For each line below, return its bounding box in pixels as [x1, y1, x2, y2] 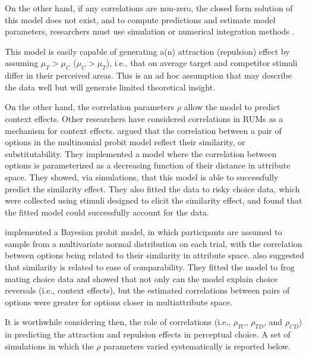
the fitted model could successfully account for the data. [5, 205, 209, 218]
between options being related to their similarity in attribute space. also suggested [5, 249, 304, 261]
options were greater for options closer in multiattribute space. [5, 295, 232, 308]
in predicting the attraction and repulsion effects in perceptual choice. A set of [5, 328, 291, 341]
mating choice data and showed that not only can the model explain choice [5, 272, 278, 285]
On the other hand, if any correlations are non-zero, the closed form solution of [5, 2, 293, 14]
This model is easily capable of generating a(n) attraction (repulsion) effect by [5, 45, 290, 57]
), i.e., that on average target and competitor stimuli [106, 57, 298, 69]
